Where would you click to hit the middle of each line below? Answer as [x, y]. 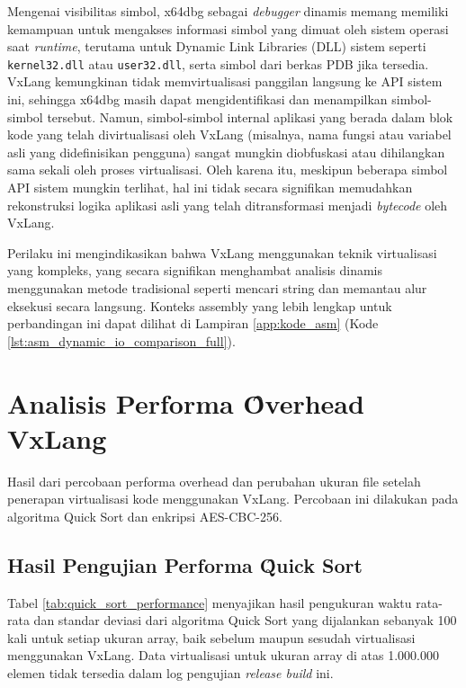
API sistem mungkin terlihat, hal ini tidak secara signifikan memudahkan [210, 187]
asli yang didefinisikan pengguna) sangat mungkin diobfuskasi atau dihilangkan [226, 152]
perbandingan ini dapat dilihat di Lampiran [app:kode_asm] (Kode [193, 323]
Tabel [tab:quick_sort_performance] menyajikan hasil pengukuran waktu [210, 602]
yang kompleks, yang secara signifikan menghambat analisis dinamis [195, 270]
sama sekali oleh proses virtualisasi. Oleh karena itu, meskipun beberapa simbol [228, 170]
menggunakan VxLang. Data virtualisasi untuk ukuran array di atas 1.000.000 [223, 655]
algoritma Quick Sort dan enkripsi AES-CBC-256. [145, 516]
